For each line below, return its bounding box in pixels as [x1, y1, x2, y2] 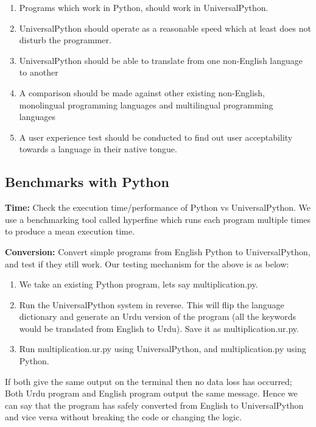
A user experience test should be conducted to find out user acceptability [19, 130, 293, 143]
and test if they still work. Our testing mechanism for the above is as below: [5, 257, 289, 270]
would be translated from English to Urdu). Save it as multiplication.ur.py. [19, 322, 299, 334]
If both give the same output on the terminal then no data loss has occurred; [5, 375, 292, 387]
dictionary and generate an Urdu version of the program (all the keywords [19, 310, 297, 323]
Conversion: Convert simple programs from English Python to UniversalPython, [5, 245, 311, 258]
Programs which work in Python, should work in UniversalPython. [19, 1, 269, 13]
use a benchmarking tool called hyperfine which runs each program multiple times [5, 213, 311, 225]
